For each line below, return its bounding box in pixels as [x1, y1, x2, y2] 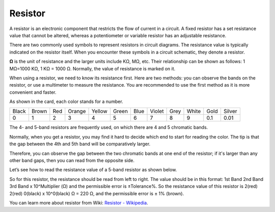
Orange [68, 108, 86, 115]
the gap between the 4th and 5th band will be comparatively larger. [9, 141, 151, 147]
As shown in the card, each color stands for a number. [9, 98, 123, 104]
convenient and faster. [9, 89, 57, 95]
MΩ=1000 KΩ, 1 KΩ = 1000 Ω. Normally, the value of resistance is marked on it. [9, 65, 176, 71]
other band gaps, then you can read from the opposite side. [9, 157, 135, 164]
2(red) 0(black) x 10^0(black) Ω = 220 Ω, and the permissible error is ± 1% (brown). [9, 190, 184, 196]
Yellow [91, 108, 108, 115]
